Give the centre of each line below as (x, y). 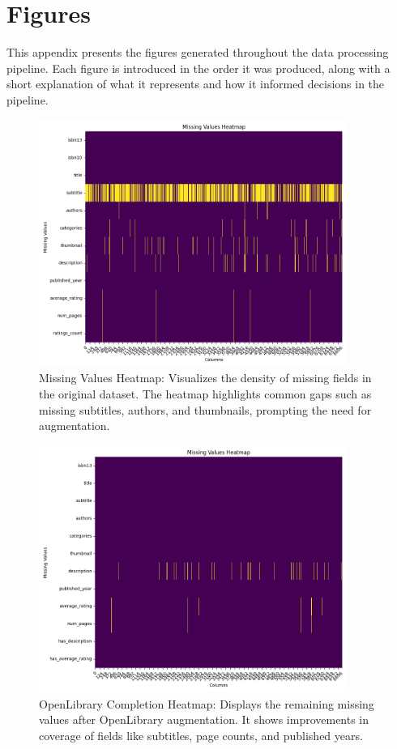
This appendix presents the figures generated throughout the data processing (198, 52)
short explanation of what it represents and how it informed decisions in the (196, 84)
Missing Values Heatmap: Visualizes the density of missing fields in (205, 378)
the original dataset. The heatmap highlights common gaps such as (205, 393)
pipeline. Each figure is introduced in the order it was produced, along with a (198, 68)
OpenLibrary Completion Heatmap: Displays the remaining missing (207, 703)
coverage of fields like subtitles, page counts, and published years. (201, 735)
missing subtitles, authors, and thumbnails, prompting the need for (205, 409)
